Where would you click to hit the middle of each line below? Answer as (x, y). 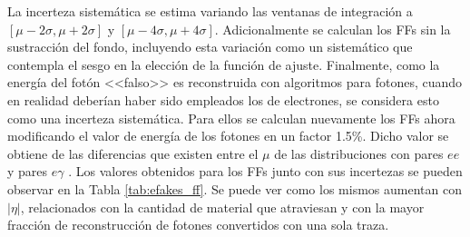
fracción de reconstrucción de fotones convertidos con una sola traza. (198, 225)
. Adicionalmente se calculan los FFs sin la (333, 29)
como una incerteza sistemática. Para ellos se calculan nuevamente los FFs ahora (231, 118)
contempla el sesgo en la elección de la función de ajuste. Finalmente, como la (224, 64)
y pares (28, 171)
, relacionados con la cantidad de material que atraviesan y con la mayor (222, 207)
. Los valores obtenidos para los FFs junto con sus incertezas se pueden (265, 171)
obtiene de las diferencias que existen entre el (133, 153)
